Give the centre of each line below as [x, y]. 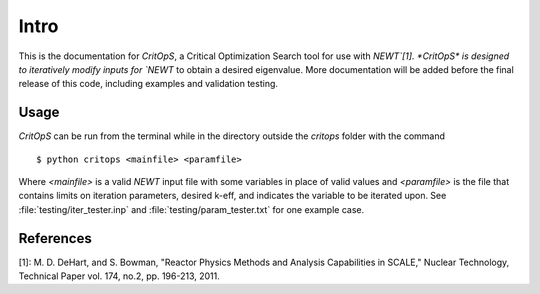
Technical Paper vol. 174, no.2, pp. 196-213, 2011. [119, 276]
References [55, 238]
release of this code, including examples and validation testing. [148, 84]
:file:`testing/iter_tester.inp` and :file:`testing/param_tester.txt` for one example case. [191, 209]
